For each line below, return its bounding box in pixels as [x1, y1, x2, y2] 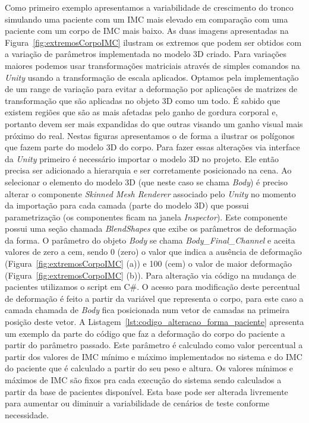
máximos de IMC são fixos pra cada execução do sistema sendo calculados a [5, 374, 282, 386]
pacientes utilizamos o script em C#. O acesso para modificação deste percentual [5, 280, 300, 293]
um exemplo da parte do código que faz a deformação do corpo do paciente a [5, 327, 285, 339]
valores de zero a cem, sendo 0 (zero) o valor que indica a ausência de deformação [5, 245, 302, 258]
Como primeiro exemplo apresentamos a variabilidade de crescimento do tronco [5, 1, 294, 13]
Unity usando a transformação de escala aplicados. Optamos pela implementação [5, 71, 299, 83]
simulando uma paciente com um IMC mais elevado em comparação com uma [5, 12, 288, 25]
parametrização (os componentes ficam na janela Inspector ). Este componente [5, 210, 288, 223]
